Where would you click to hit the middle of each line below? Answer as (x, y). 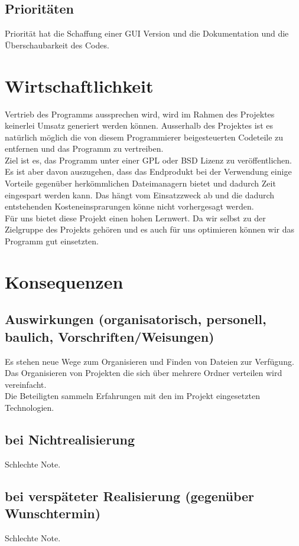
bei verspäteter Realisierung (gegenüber (130, 496)
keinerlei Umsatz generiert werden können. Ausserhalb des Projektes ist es (139, 125)
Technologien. (30, 407)
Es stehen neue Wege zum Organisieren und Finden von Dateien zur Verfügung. (149, 361)
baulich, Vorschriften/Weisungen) (110, 336)
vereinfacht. (26, 384)
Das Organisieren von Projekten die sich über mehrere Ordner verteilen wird (144, 373)
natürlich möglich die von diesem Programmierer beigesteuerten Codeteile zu (144, 137)
